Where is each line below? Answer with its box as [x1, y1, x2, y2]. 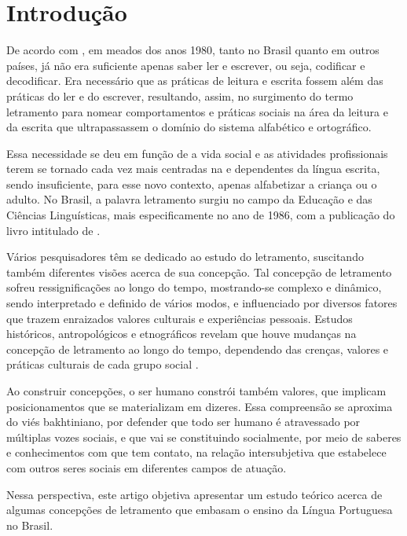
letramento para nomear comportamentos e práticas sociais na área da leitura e [6, 103, 388, 119]
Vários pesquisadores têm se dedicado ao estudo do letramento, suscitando [6, 248, 364, 265]
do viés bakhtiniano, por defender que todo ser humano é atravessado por [6, 413, 361, 430]
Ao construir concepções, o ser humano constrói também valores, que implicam [6, 383, 387, 398]
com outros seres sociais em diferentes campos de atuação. [6, 459, 287, 475]
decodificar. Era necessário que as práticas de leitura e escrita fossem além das [6, 72, 383, 89]
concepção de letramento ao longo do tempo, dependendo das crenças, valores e [6, 340, 389, 357]
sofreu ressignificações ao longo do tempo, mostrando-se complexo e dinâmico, [6, 279, 382, 296]
